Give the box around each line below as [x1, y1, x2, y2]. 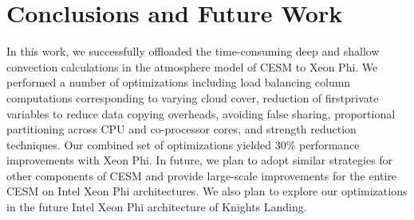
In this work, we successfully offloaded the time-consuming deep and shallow [6, 43, 380, 60]
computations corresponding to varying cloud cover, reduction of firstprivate [6, 89, 379, 106]
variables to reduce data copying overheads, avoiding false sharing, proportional [6, 105, 396, 122]
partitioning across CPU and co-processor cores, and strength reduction [6, 121, 357, 137]
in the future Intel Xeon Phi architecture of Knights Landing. [6, 199, 307, 215]
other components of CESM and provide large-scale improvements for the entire [6, 167, 397, 183]
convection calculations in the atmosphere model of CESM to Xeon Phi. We [6, 58, 378, 75]
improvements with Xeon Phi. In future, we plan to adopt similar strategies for [6, 152, 393, 168]
